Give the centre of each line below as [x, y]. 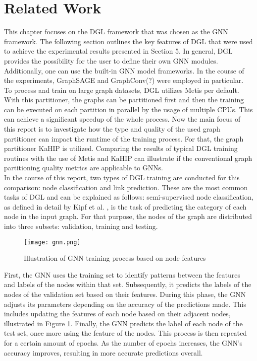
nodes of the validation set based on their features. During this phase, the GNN [125, 294]
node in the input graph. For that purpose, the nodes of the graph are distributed [128, 216]
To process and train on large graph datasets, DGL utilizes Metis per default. [122, 90]
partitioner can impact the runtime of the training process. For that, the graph [124, 138]
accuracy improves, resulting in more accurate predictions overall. [103, 352]
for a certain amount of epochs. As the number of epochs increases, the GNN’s [123, 343]
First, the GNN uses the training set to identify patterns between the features [122, 274]
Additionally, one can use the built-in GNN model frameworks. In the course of [124, 70]
